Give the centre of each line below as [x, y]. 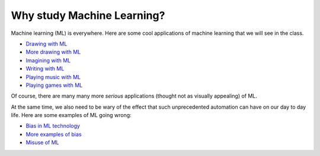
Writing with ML [45, 69]
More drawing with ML [53, 52]
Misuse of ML [42, 142]
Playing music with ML [53, 77]
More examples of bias [54, 134]
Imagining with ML [48, 60]
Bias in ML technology [53, 126]
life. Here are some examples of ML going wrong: [71, 115]
